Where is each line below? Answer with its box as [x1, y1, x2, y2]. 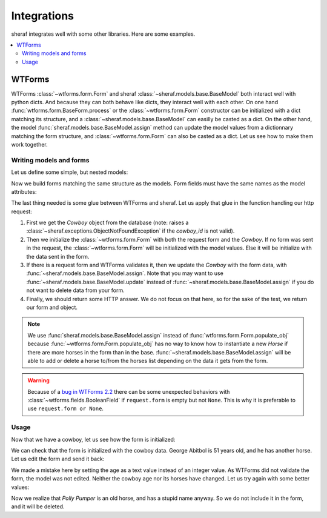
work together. [11, 141, 48, 148]
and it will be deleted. [11, 503, 65, 510]
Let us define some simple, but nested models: [11, 168, 128, 176]
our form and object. [26, 304, 78, 311]
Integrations [11, 9, 74, 22]
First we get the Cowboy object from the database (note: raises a [26, 219, 189, 227]
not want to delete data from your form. [26, 287, 125, 294]
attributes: [11, 188, 37, 195]
